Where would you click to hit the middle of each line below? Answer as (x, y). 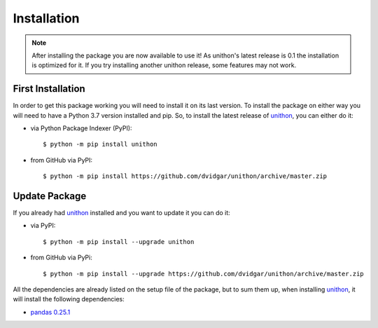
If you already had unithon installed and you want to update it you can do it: (121, 213)
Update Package (50, 196)
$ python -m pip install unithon (100, 144)
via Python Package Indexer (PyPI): (81, 128)
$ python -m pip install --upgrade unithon (119, 241)
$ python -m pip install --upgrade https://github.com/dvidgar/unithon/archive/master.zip (203, 274)
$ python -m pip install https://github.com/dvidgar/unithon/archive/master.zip (185, 176)
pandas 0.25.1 (50, 312)
